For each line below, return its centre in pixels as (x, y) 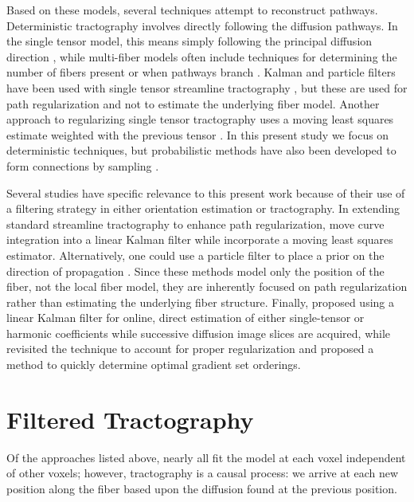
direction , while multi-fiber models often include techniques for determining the (202, 56)
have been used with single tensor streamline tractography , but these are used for (207, 87)
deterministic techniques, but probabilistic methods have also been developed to (201, 150)
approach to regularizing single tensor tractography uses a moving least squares (200, 119)
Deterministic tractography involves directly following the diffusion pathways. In (202, 25)
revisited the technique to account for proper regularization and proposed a (190, 349)
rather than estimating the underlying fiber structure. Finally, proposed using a (200, 302)
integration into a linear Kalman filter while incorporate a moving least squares (200, 239)
